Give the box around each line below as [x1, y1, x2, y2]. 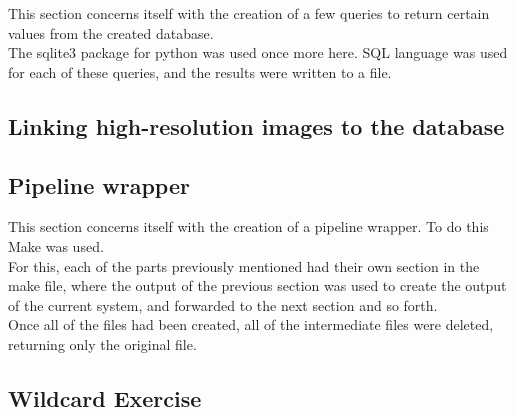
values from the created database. [8, 22, 214, 43]
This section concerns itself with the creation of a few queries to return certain [8, 3, 490, 23]
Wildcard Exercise [8, 382, 202, 413]
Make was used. [8, 235, 104, 256]
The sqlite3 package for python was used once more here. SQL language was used [8, 42, 508, 63]
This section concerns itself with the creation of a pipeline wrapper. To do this [8, 216, 489, 237]
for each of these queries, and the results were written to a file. [8, 61, 392, 82]
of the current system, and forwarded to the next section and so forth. [8, 294, 438, 315]
